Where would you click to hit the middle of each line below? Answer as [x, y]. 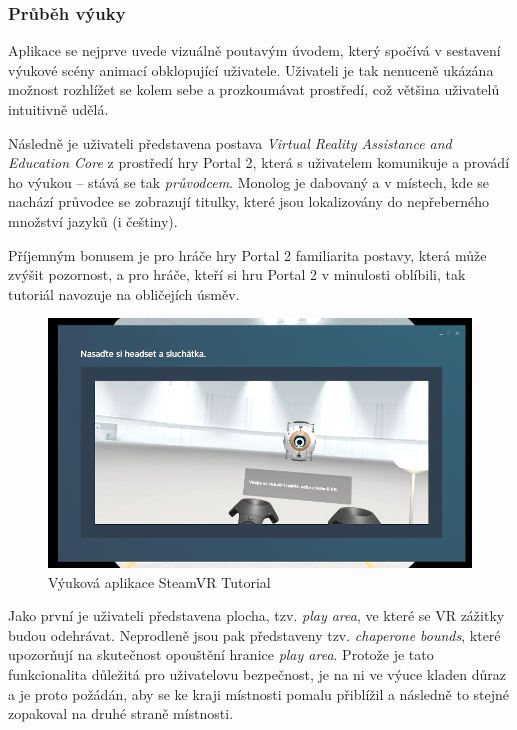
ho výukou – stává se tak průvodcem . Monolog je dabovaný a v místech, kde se [249, 181]
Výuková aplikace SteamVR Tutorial [159, 581]
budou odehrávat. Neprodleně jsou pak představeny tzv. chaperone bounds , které [254, 634]
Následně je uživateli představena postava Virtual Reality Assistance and [230, 142]
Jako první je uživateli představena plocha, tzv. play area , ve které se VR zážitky [256, 615]
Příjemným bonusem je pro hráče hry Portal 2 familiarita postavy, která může [247, 254]
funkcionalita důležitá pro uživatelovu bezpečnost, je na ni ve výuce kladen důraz [257, 673]
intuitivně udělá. [58, 109]
